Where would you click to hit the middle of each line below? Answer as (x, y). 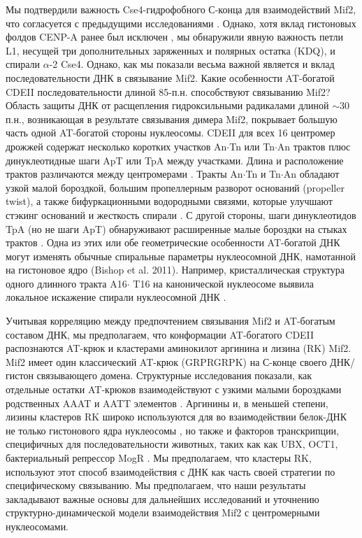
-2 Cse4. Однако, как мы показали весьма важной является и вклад (192, 64)
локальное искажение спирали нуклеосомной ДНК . (116, 297)
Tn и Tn (263, 174)
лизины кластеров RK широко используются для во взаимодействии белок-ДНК (176, 417)
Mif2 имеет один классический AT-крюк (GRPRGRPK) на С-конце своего (166, 361)
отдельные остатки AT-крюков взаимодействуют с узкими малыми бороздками (174, 389)
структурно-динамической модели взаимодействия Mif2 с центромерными (163, 512)
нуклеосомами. (37, 526)
